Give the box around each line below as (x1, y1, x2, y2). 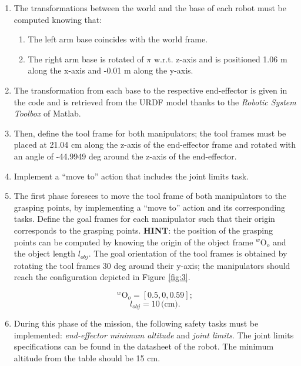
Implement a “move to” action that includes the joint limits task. (14, 169, 249, 182)
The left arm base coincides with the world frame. (28, 33, 208, 45)
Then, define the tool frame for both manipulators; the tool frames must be (14, 127, 286, 139)
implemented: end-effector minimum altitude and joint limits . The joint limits (14, 328, 294, 341)
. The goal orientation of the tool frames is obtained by (88, 247, 287, 259)
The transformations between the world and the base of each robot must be (14, 2, 287, 14)
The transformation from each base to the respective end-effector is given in (14, 84, 287, 96)
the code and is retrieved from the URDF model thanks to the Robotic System (14, 95, 296, 108)
